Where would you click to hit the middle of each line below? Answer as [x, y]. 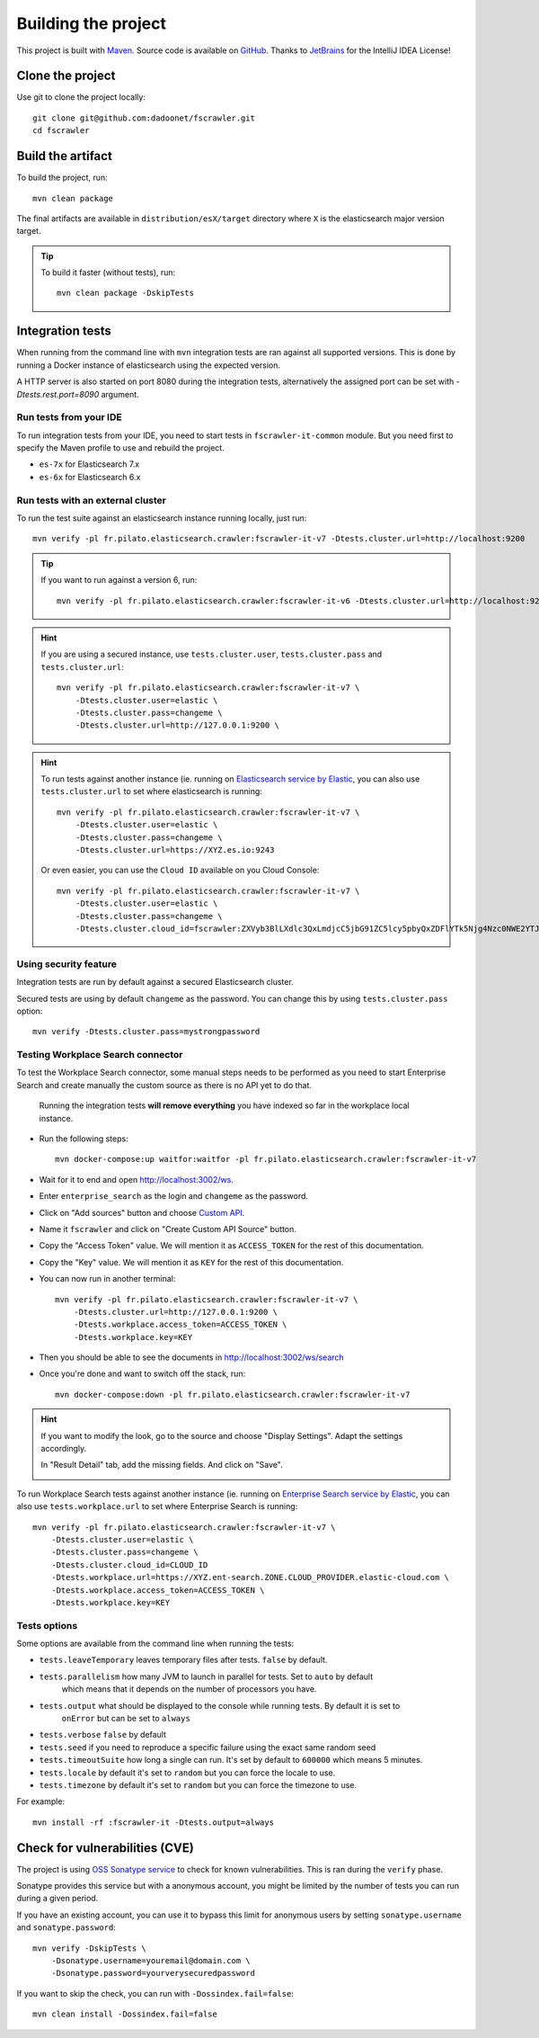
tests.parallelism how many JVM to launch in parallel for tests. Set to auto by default [206, 1676]
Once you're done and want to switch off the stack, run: [142, 1374]
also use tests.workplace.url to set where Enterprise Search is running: [157, 1506]
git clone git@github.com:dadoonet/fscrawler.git [144, 118]
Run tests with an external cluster [91, 500]
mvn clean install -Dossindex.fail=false [125, 2014]
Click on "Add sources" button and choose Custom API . [142, 1212]
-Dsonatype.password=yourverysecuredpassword [153, 1973]
